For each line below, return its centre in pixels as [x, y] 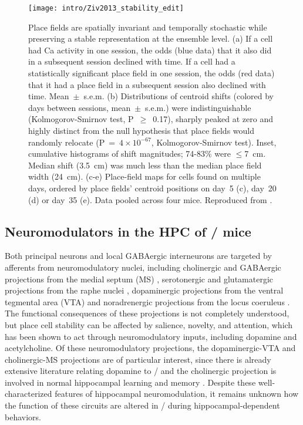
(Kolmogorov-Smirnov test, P [81, 119]
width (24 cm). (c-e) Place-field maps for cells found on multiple [144, 176]
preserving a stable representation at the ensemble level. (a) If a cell [151, 38]
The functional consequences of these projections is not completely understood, [147, 313]
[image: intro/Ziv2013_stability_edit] [106, 8]
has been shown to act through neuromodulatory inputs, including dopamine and [151, 336]
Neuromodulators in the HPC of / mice [128, 231]
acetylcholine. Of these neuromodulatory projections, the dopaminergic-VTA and [150, 348]
